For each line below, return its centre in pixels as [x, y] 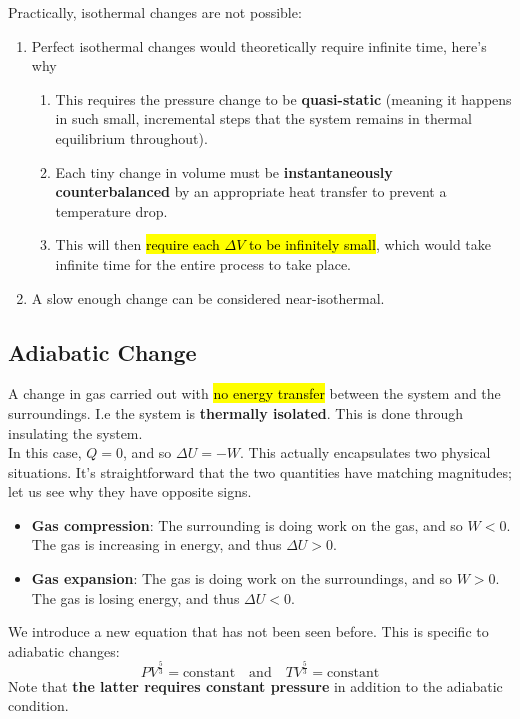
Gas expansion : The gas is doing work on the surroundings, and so [242, 578]
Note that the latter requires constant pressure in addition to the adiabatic [255, 685]
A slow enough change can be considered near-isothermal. [208, 297]
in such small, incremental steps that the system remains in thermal [263, 118]
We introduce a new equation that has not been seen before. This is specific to [248, 631]
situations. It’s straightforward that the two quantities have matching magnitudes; [260, 471]
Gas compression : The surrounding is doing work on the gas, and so [247, 524]
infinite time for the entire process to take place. [203, 263]
